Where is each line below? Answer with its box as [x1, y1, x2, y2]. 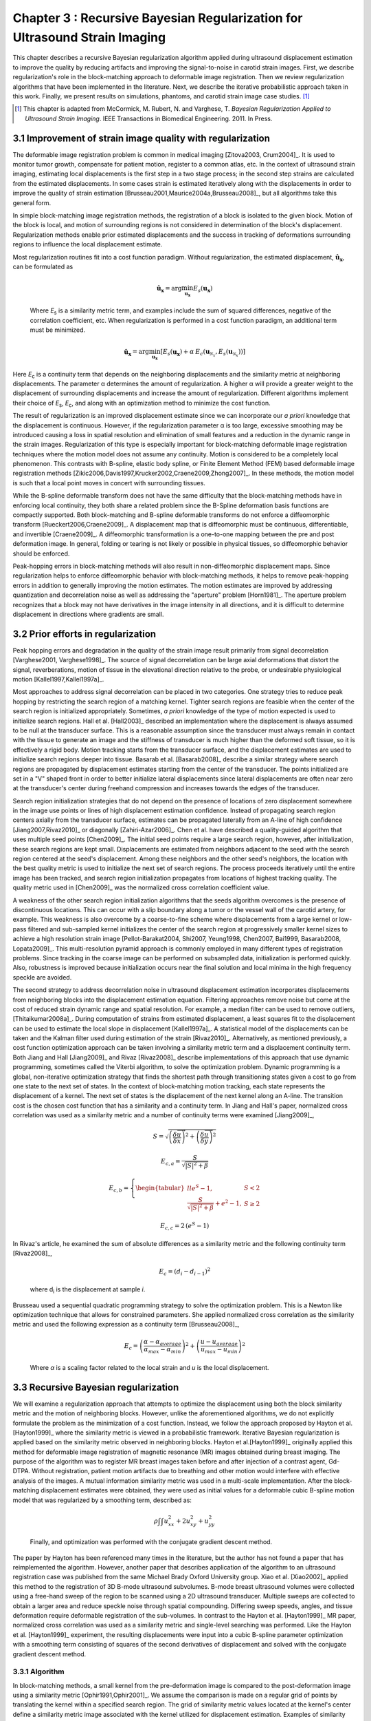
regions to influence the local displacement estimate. [12, 240, 163, 249]
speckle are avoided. [12, 973, 72, 981]
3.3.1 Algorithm [12, 1667, 65, 1676]
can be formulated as [12, 262, 74, 271]
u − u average [200, 1338, 238, 1347]
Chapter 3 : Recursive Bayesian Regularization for [12, 10, 303, 25]
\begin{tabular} [135, 1184, 185, 1192]
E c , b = [109, 1184, 129, 1194]
